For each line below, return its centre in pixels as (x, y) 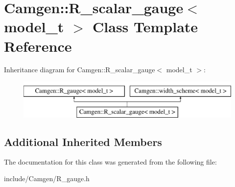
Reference (38, 46)
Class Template (145, 27)
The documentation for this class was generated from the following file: (110, 162)
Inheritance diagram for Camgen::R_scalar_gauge (80, 69)
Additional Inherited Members (83, 141)
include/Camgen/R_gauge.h (47, 178)
